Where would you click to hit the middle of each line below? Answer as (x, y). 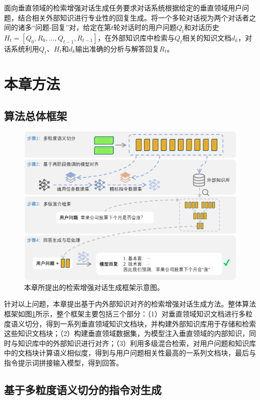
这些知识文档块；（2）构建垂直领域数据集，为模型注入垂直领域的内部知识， (126, 333)
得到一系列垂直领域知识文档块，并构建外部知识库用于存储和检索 (151, 323)
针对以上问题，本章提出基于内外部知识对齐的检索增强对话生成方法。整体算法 (130, 304)
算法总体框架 (35, 115)
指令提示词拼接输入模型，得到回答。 (63, 362)
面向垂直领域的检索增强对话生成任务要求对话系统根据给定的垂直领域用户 (123, 7)
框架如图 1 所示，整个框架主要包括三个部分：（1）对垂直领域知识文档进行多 (125, 314)
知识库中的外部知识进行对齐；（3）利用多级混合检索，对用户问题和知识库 (137, 343)
